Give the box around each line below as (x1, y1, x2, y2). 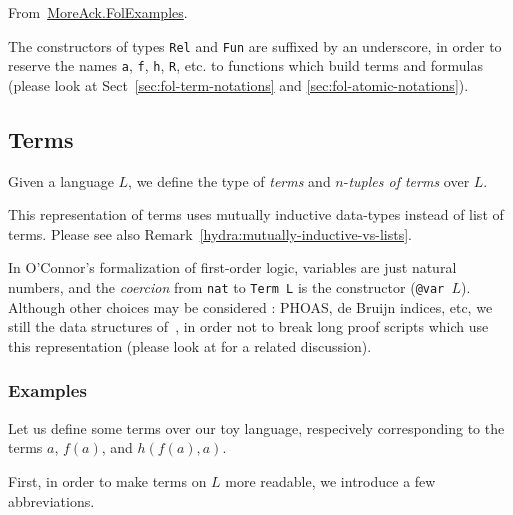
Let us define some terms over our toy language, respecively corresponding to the (8, 417, 505, 438)
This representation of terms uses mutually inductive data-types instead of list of (8, 204, 504, 225)
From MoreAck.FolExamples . (8, 2, 188, 22)
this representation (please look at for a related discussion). (8, 335, 372, 356)
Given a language (8, 170, 114, 191)
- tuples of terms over (343, 170, 470, 191)
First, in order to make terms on (8, 470, 207, 491)
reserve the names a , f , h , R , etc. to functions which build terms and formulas (8, 55, 483, 76)
